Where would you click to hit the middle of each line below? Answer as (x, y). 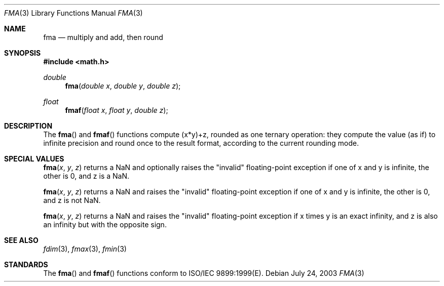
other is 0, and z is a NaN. (86, 176)
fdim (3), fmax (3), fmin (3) (85, 249)
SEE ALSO (21, 240)
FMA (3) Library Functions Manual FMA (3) (73, 13)
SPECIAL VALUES (34, 159)
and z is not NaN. (72, 200)
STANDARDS (26, 264)
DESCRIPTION (28, 126)
